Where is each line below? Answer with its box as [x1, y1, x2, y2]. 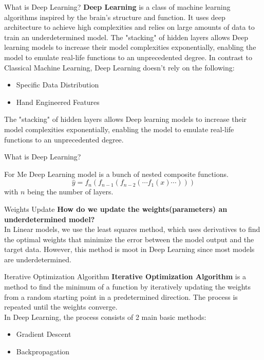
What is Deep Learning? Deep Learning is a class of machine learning [4, 2, 231, 12]
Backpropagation [16, 346, 70, 357]
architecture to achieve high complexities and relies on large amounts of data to [4, 22, 255, 32]
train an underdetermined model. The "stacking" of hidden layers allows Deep [4, 31, 249, 42]
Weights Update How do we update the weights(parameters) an [4, 203, 228, 214]
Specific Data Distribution [16, 79, 99, 90]
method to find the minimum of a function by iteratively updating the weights [4, 281, 251, 292]
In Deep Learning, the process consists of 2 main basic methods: [4, 311, 206, 322]
